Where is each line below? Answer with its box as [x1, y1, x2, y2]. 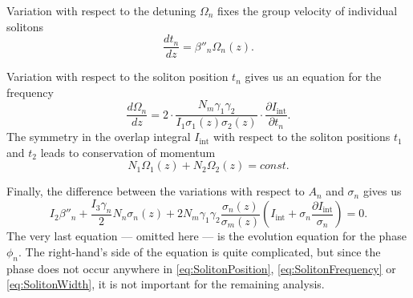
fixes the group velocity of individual [217, 2, 398, 18]
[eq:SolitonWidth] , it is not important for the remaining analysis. [6, 276, 325, 292]
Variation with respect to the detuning [6, 2, 196, 18]
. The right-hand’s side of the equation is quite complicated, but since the [18, 243, 381, 260]
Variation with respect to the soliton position [6, 68, 229, 85]
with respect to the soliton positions [213, 128, 391, 145]
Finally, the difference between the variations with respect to [6, 183, 305, 199]
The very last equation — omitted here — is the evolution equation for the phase [6, 228, 407, 244]
